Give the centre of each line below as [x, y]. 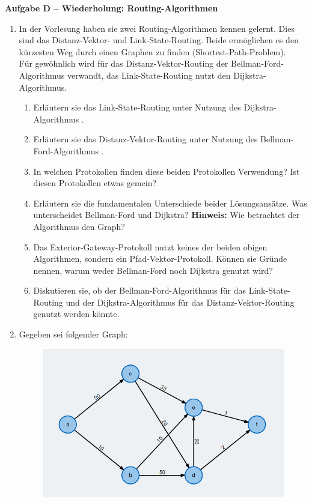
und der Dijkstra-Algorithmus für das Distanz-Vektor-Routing [180, 302]
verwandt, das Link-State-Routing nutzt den [149, 75]
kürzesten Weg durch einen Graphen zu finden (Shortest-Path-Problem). [152, 51]
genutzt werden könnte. [76, 314]
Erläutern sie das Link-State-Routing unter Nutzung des [137, 107]
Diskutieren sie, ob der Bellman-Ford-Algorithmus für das [140, 290]
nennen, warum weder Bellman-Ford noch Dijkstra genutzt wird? [153, 270]
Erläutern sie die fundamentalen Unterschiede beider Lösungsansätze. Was [170, 203]
